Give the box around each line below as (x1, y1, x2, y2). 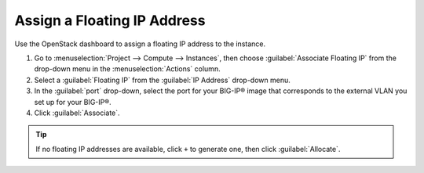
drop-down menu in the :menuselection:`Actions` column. (34, 64, 221, 74)
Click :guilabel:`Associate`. (34, 108, 121, 117)
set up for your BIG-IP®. (34, 97, 111, 106)
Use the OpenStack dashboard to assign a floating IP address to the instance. (14, 39, 266, 49)
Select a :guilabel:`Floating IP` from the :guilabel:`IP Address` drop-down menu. (34, 75, 291, 85)
